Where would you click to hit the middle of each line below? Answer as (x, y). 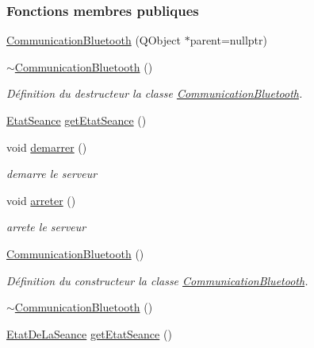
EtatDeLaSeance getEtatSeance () (89, 333)
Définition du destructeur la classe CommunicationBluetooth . (155, 93)
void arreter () (41, 200)
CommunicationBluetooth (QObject (94, 40)
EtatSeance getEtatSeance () (77, 120)
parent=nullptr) (228, 40)
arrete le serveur (46, 227)
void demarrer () (47, 147)
